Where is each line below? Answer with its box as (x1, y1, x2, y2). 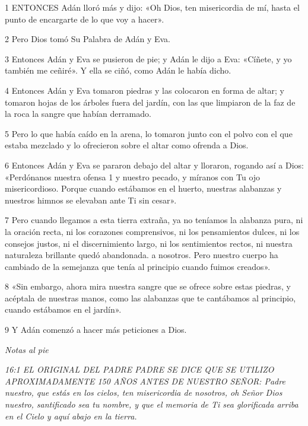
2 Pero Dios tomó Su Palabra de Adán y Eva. (5, 33, 170, 45)
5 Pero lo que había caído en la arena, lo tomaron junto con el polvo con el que (5, 127, 293, 139)
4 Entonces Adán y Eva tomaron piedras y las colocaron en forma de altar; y (5, 84, 284, 96)
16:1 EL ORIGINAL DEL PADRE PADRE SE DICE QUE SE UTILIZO (5, 363, 274, 376)
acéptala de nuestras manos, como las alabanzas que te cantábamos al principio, (5, 291, 296, 304)
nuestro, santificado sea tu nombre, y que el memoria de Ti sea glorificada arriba (5, 398, 299, 411)
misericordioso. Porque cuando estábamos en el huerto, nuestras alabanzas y (5, 182, 282, 195)
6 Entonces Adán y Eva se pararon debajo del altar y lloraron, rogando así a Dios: (5, 158, 304, 171)
